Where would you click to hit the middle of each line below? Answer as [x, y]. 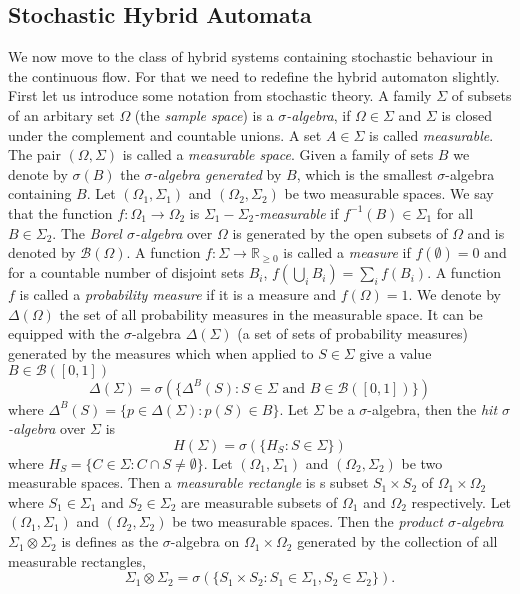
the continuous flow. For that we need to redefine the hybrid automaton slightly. [254, 75]
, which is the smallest [364, 173]
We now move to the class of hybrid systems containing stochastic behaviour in [251, 56]
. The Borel [87, 232]
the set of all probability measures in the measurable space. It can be [271, 313]
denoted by [42, 252]
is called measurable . [431, 134]
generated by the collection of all [397, 541]
